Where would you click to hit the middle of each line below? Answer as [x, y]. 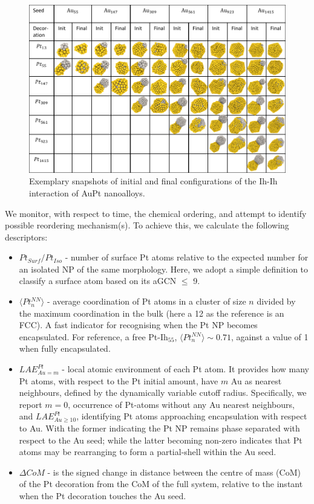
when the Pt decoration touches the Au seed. [103, 495]
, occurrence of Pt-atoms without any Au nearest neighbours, [181, 404]
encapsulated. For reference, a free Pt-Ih [93, 336]
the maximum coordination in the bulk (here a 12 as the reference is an [152, 313]
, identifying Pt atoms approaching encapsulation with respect [192, 416]
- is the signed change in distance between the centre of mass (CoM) [174, 472]
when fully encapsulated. [65, 348]
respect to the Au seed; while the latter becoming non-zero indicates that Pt [161, 440]
